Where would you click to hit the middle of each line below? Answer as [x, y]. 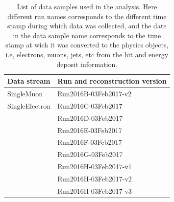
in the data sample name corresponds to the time [87, 35]
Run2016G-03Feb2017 [90, 154]
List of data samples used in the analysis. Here [87, 6]
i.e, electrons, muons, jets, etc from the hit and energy [87, 54]
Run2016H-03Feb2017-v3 [95, 191]
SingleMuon [25, 93]
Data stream [29, 81]
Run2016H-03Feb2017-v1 [95, 167]
